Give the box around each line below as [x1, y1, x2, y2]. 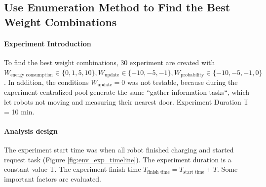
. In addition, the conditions [4, 77, 89, 87]
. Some [217, 164, 238, 174]
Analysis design [4, 125, 58, 136]
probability [180, 73, 204, 78]
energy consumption [10, 73, 53, 78]
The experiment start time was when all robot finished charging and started [4, 145, 234, 155]
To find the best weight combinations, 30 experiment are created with [4, 57, 215, 67]
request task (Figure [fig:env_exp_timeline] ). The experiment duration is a [4, 154, 231, 164]
